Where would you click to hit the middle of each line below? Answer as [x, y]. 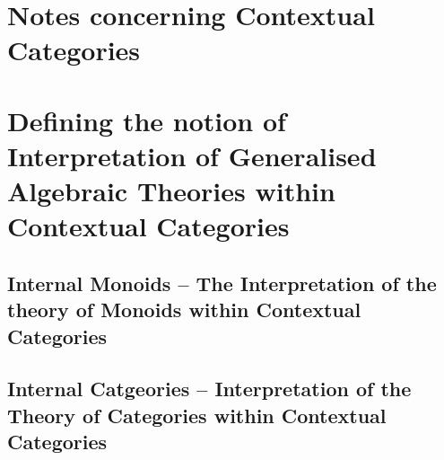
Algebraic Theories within [171, 191]
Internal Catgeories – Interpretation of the [209, 389]
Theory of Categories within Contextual [197, 415]
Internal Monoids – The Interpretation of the [222, 283]
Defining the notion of [147, 120]
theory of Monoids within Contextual [184, 310]
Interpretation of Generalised [192, 155]
